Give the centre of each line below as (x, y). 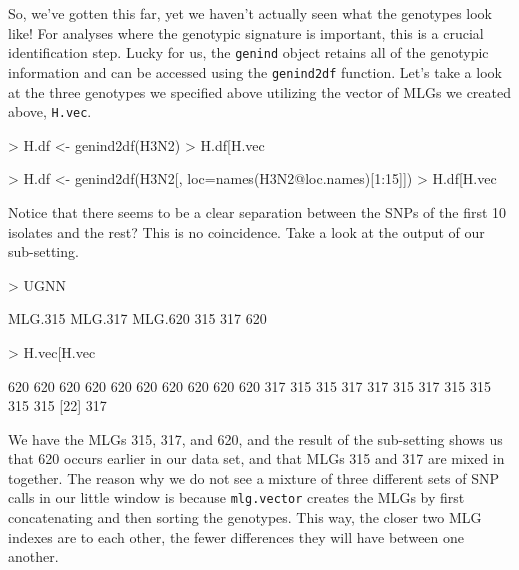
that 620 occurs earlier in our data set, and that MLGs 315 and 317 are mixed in (256, 458)
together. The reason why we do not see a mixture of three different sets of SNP (254, 477)
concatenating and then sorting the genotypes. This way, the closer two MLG (245, 517)
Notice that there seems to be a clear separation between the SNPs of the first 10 (257, 211)
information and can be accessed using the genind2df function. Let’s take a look (255, 71)
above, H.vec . (50, 111)
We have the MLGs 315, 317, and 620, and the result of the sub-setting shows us (255, 438)
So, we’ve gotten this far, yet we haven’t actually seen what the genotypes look (250, 13)
